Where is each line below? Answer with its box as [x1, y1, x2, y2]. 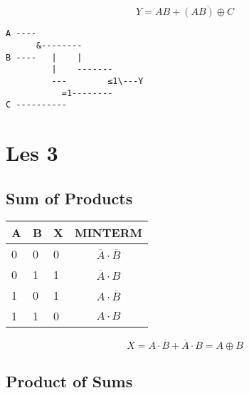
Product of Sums [6, 370, 133, 392]
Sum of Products [6, 187, 133, 209]
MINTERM [74, 224, 142, 241]
